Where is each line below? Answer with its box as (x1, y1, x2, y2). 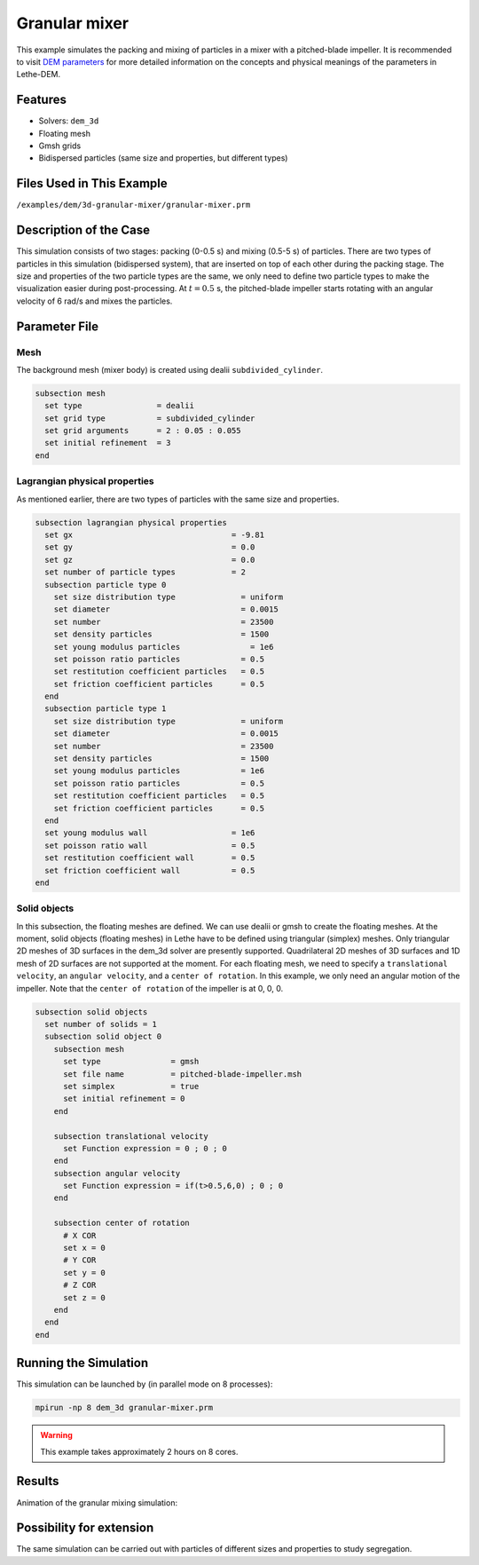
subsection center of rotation (53, 1218, 190, 1229)
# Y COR (63, 1255, 97, 1265)
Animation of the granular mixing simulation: (16, 1497, 177, 1508)
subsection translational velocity (53, 1131, 208, 1141)
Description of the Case (16, 223, 151, 238)
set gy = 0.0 (44, 542, 255, 552)
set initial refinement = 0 (63, 1094, 185, 1104)
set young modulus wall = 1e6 (44, 828, 255, 838)
